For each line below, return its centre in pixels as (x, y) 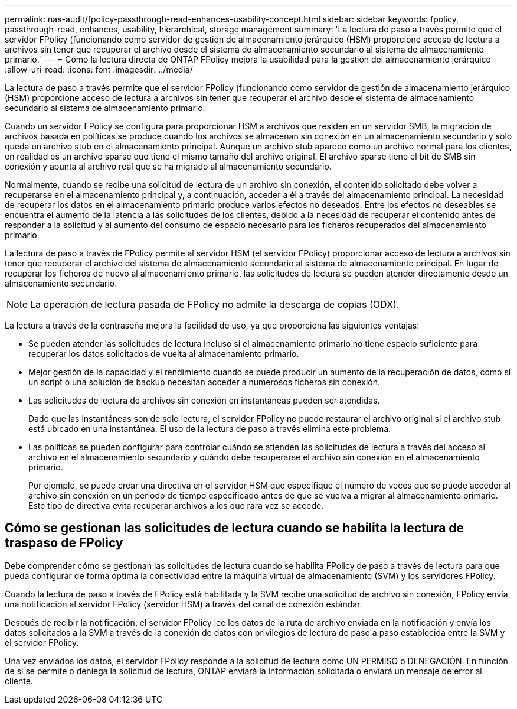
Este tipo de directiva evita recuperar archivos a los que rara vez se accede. (176, 505)
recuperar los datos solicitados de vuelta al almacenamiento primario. (164, 354)
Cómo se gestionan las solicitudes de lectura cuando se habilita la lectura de (235, 528)
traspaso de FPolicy (64, 543)
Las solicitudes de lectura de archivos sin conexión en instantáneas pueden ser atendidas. (204, 400)
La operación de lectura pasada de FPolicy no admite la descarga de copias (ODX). (215, 304)
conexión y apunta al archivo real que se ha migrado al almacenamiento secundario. (168, 166)
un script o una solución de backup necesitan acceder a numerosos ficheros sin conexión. (204, 382)
